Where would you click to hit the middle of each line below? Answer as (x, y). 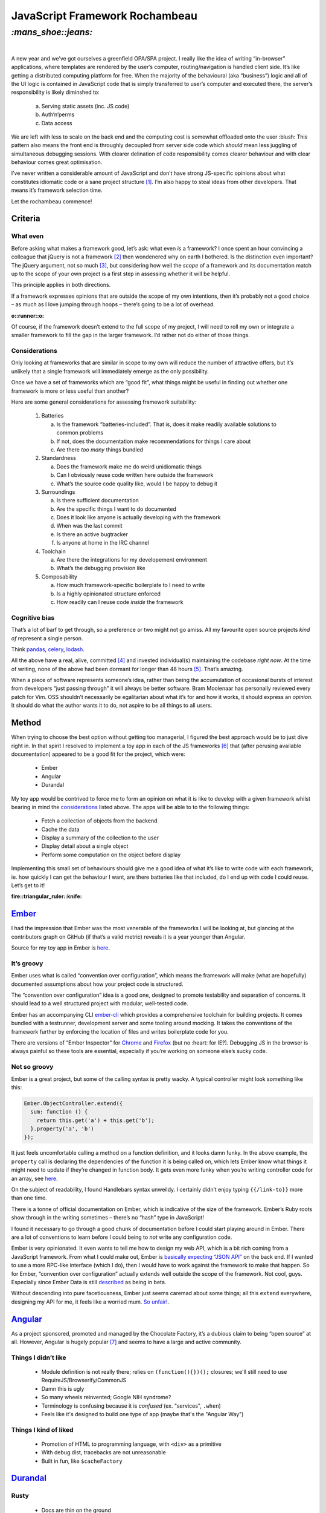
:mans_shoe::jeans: (52, 32)
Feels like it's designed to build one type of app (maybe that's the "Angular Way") (142, 1414)
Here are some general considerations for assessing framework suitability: (104, 402)
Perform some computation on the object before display (111, 855)
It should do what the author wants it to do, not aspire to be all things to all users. (112, 706)
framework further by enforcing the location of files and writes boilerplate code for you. (120, 1031)
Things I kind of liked (42, 1429)
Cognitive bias (33, 617)
